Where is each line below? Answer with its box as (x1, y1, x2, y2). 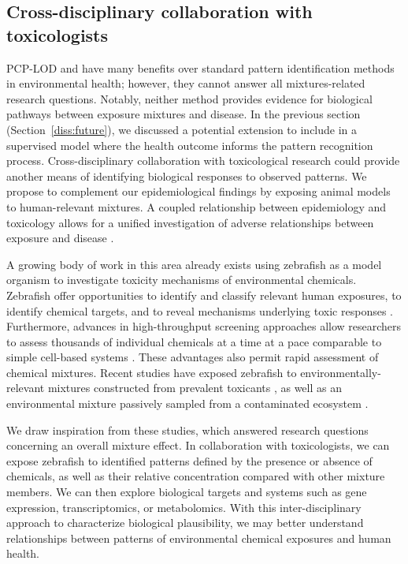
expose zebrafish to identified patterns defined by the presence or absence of (6, 452, 373, 469)
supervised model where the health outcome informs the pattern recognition (6, 136, 373, 153)
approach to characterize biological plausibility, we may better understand (6, 514, 364, 531)
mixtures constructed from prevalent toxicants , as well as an (47, 379, 342, 396)
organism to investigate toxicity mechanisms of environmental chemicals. (6, 271, 357, 288)
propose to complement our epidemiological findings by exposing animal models (6, 183, 391, 200)
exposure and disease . (6, 230, 114, 246)
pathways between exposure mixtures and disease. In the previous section (6, 106, 361, 122)
